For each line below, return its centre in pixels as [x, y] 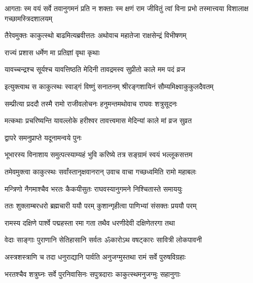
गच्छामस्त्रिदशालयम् [28, 18]
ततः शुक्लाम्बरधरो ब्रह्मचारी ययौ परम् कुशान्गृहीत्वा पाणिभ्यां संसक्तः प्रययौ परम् [101, 206]
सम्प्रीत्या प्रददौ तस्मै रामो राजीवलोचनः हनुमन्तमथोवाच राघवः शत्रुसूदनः [91, 103]
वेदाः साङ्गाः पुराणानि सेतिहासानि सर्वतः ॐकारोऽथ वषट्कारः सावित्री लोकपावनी [103, 240]
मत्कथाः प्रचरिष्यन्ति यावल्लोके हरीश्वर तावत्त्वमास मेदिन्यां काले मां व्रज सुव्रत [98, 120]
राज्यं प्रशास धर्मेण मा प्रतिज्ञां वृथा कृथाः [52, 52]
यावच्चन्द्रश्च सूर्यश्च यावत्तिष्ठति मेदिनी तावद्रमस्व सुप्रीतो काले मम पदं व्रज [95, 69]
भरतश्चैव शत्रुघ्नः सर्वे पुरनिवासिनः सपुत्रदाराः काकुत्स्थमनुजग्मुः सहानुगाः [93, 274]
